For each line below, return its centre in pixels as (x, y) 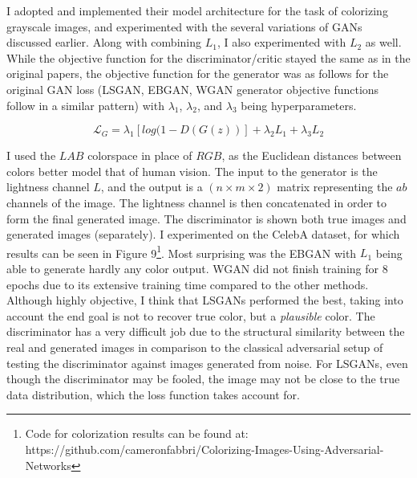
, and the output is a (152, 187)
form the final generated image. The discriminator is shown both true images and (206, 218)
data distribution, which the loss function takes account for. (153, 394)
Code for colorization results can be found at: (137, 433)
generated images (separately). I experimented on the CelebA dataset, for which (203, 234)
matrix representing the (335, 187)
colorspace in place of (140, 155)
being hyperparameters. (299, 105)
